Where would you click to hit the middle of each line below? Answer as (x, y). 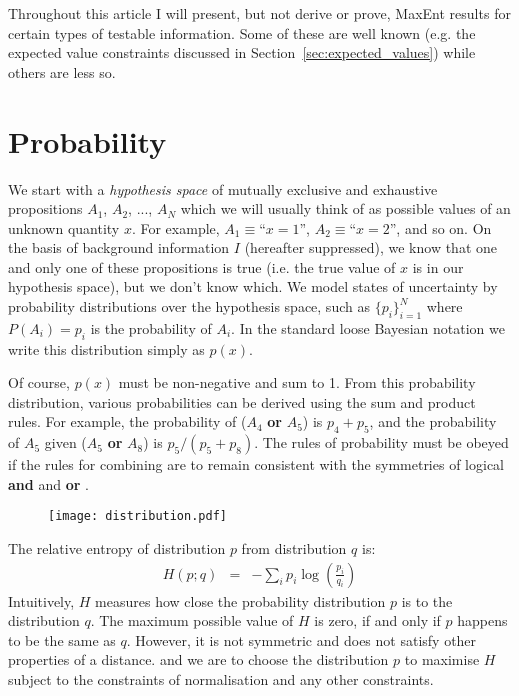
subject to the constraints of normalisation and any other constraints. (221, 679)
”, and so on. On (440, 227)
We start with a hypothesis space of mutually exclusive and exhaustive (223, 188)
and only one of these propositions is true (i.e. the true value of (202, 266)
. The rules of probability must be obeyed (381, 442)
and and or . (48, 483)
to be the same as (62, 639)
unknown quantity (64, 227)
